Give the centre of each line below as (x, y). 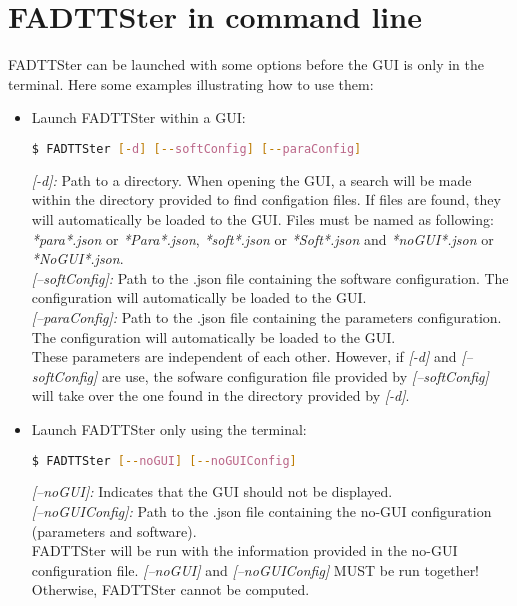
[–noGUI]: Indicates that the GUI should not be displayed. (212, 491)
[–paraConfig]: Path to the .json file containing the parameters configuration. (266, 316)
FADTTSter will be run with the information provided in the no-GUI (244, 550)
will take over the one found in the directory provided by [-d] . (220, 395)
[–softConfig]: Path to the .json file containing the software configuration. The (270, 277)
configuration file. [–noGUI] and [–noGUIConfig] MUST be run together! (255, 569)
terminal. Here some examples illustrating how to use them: (191, 83)
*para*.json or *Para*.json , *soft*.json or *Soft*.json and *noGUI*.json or (262, 238)
